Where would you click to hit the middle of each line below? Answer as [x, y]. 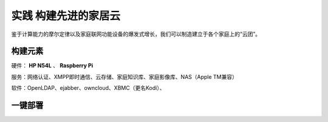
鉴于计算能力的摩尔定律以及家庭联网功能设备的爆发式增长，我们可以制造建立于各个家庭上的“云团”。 [136, 34]
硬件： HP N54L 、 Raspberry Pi [52, 66]
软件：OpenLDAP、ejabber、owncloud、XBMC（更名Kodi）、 [88, 88]
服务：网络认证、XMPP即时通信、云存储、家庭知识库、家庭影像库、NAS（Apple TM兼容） [125, 76]
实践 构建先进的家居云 [66, 16]
